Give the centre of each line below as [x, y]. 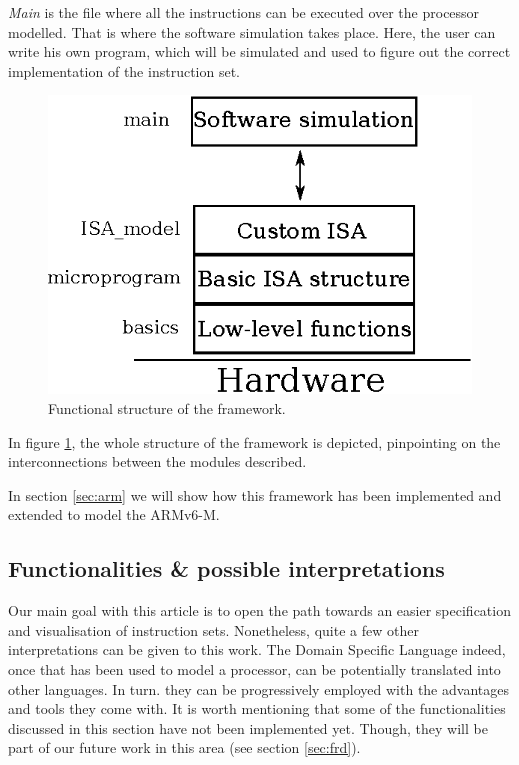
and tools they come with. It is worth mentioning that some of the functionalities [257, 708]
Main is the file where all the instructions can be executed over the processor [244, 12]
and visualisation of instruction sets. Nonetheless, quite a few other [213, 629]
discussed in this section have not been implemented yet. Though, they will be [248, 727]
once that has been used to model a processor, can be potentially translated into [254, 669]
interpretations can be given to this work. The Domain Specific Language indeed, [257, 649]
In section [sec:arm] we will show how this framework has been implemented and [255, 494]
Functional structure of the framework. [167, 408]
